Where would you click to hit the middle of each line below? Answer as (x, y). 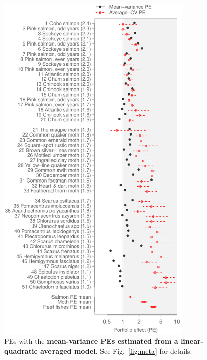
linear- (192, 341)
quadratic (21, 351)
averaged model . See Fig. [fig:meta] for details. (116, 351)
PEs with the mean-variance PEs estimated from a (91, 341)
